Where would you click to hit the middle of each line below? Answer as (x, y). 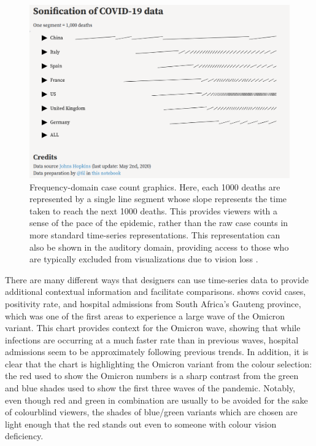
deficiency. (24, 436)
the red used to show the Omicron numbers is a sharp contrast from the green (152, 376)
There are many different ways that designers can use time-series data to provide (157, 279)
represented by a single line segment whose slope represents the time (158, 199)
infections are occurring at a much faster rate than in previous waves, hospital (152, 339)
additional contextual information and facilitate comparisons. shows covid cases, (156, 291)
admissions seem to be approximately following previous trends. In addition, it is (157, 352)
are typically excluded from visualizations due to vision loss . (144, 259)
